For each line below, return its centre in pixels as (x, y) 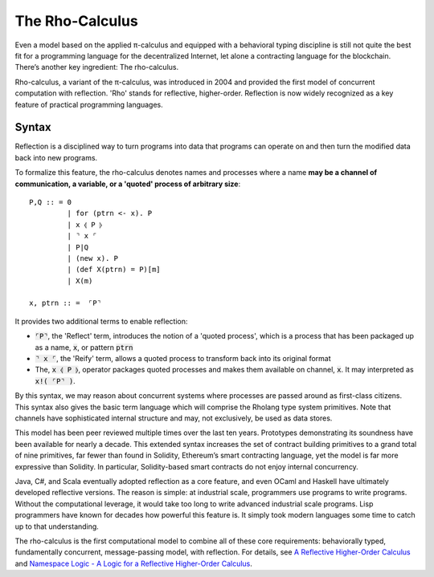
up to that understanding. (57, 526)
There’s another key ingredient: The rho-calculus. (97, 67)
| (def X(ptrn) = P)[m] (114, 270)
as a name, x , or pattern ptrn (84, 347)
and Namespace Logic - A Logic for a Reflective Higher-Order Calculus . (134, 563)
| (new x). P (93, 258)
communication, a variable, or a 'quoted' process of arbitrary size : (128, 184)
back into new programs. (56, 157)
